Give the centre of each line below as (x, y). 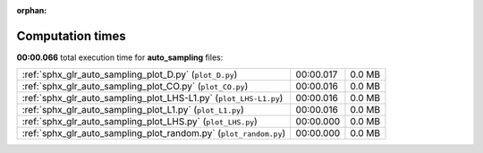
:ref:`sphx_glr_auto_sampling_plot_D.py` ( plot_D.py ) (130, 74)
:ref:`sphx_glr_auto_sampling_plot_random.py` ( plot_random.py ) (154, 133)
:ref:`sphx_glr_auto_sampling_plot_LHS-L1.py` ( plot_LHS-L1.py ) (153, 98)
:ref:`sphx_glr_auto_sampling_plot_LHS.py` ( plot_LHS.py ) (140, 122)
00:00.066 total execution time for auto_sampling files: (120, 57)
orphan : (32, 10)
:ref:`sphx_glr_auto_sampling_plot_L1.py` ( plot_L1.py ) (133, 110)
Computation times (71, 36)
